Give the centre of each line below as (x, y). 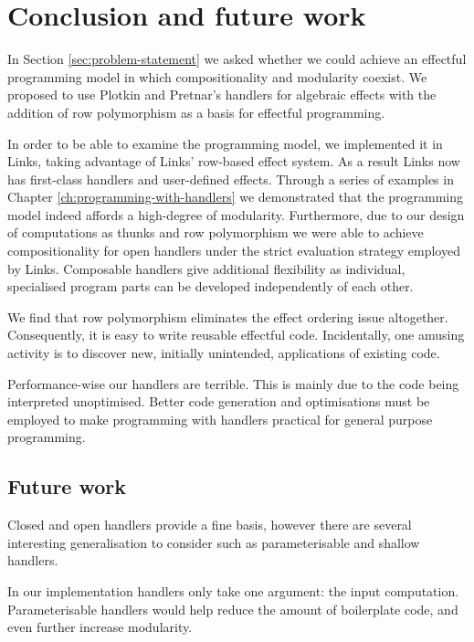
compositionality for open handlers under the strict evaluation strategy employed (234, 251)
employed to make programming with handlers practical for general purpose (220, 419)
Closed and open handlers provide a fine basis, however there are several (210, 525)
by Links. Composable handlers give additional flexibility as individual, (206, 268)
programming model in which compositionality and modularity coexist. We (217, 76)
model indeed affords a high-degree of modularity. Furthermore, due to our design (236, 214)
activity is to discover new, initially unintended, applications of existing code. (224, 353)
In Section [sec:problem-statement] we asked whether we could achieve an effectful (237, 59)
